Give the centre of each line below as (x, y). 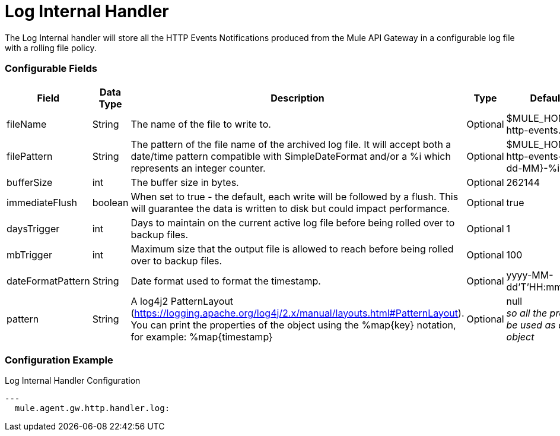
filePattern (30, 156)
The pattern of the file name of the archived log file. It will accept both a (291, 144)
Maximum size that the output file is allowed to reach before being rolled (292, 249)
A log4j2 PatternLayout (182, 301)
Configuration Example (59, 360)
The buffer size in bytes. (185, 182)
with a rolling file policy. (51, 48)
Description (297, 98)
